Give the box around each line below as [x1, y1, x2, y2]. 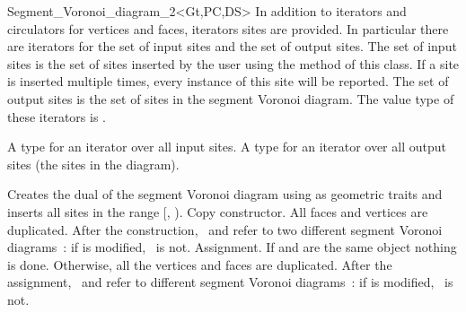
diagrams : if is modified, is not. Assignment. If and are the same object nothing [7, 238, 457, 256]
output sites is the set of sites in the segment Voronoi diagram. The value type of [7, 89, 454, 108]
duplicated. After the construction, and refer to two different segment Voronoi [7, 220, 443, 238]
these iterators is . [7, 107, 106, 126]
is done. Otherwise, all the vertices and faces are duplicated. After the [7, 255, 392, 273]
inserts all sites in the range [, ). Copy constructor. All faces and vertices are [7, 202, 428, 221]
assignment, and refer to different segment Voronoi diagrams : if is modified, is [7, 273, 453, 291]
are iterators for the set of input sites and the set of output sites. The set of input [7, 37, 457, 56]
